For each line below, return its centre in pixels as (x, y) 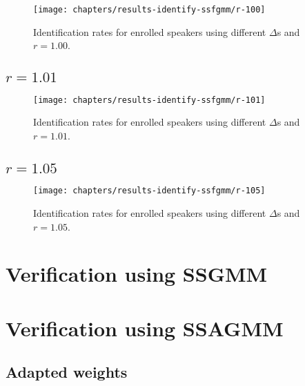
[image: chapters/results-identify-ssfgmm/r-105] (149, 191)
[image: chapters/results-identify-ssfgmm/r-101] (149, 100)
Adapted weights (67, 372)
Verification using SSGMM (137, 274)
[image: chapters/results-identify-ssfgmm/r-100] (149, 10)
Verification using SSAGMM (145, 328)
